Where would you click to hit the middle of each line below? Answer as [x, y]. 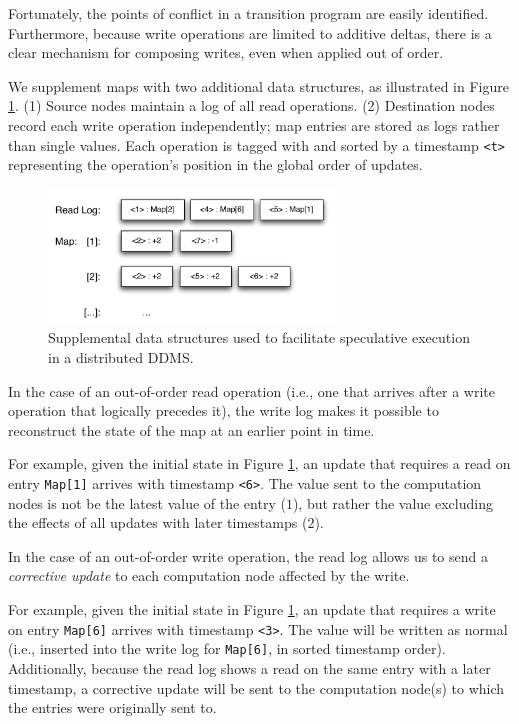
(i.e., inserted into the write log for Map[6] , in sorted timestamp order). [227, 648]
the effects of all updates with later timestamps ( [158, 522]
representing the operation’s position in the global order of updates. [215, 164]
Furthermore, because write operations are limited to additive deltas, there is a [250, 32]
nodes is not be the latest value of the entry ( [147, 502]
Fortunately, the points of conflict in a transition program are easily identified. [248, 13]
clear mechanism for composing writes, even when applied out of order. [226, 52]
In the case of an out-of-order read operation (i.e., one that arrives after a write [251, 390]
